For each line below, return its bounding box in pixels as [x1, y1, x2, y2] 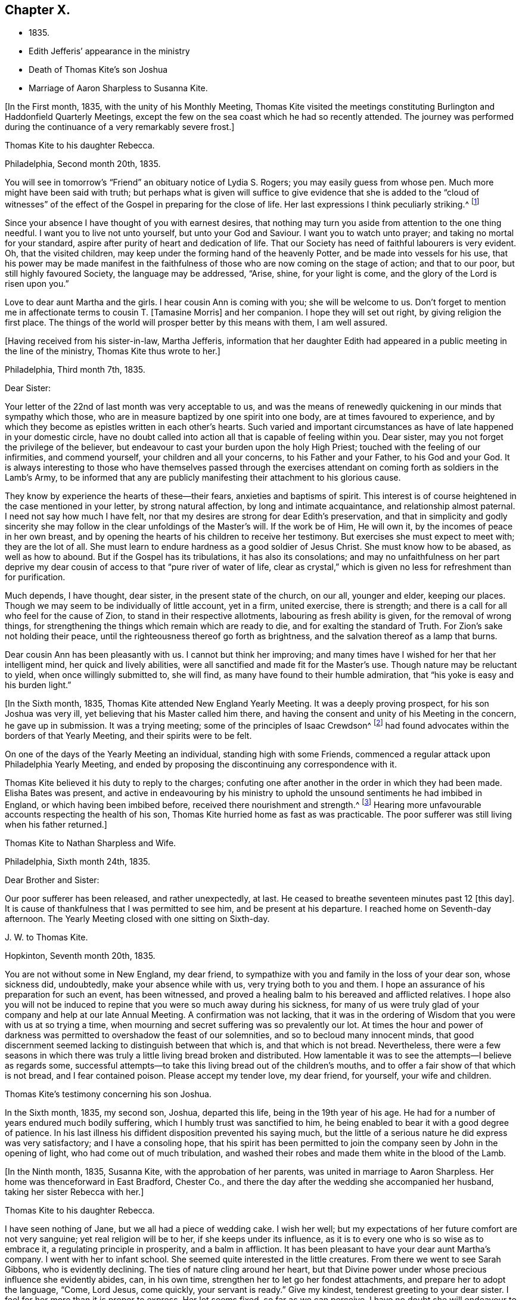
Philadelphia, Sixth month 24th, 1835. [5, 856, 151, 867]
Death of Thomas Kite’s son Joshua [29, 64, 168, 75]
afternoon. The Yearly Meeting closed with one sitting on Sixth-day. [5, 914, 270, 924]
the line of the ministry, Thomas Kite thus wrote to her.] [5, 346, 220, 357]
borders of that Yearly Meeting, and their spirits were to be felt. [5, 730, 252, 741]
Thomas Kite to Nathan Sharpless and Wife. [5, 838, 176, 849]
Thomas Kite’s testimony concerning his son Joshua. [5, 1089, 212, 1100]
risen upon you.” [5, 278, 69, 289]
